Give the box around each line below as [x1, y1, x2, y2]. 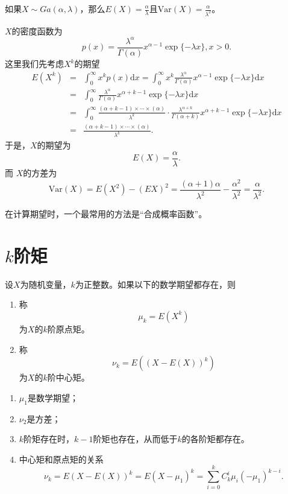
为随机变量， [20, 277, 71, 290]
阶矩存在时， [23, 432, 75, 445]
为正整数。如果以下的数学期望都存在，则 [75, 277, 236, 290]
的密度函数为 [11, 24, 63, 37]
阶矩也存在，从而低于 [93, 432, 178, 445]
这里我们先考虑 [5, 57, 64, 70]
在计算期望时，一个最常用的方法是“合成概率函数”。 [5, 207, 207, 220]
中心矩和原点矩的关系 [19, 452, 104, 465]
